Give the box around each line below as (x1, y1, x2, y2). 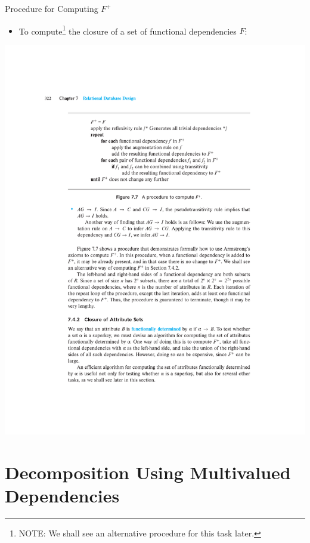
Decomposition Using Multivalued (5, 460, 291, 485)
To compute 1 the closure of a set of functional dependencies (18, 23, 237, 37)
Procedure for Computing (5, 2, 98, 14)
